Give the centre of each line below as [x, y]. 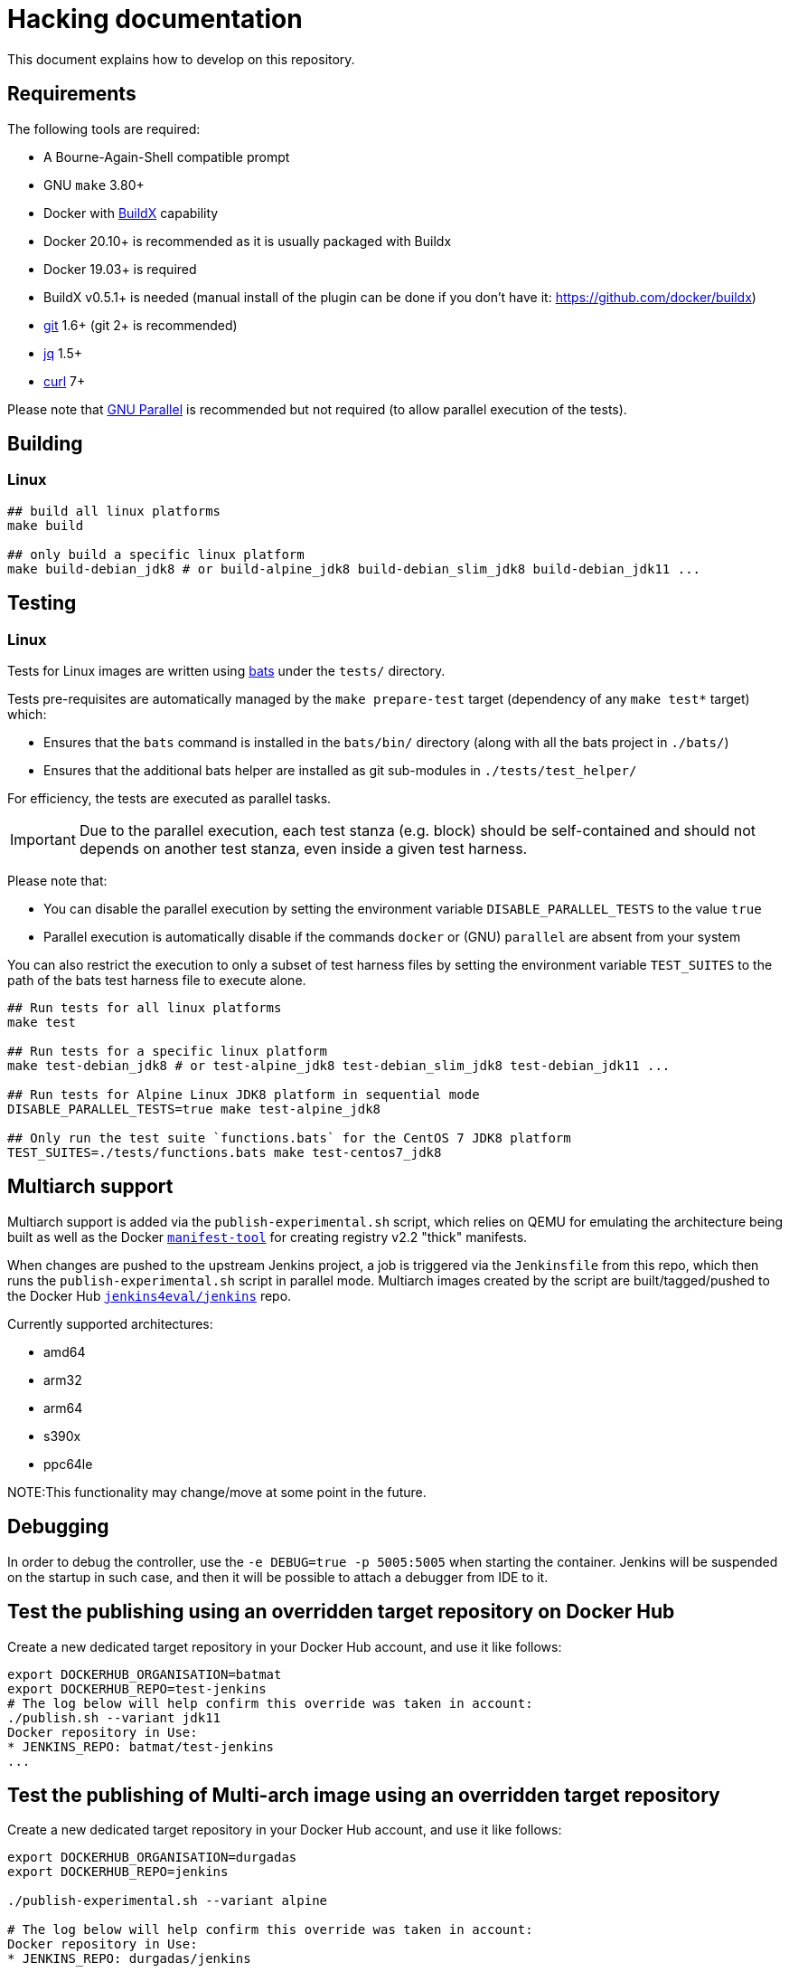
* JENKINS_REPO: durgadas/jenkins [129, 1959]
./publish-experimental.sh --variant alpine [168, 1901]
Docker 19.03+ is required [120, 269]
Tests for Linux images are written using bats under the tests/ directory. [226, 671]
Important [43, 840]
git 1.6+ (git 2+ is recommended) [141, 325]
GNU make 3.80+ [94, 185]
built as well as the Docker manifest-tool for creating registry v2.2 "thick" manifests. [268, 1237]
